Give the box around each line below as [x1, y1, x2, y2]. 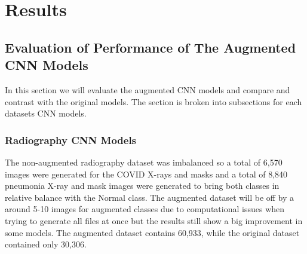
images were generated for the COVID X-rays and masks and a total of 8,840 [5, 167, 288, 180]
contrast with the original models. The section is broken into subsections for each [5, 95, 302, 108]
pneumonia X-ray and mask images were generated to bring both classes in [5, 179, 280, 192]
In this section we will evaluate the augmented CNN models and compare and [5, 83, 290, 96]
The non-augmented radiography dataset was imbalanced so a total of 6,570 [5, 155, 283, 168]
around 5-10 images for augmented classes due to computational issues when [5, 203, 285, 215]
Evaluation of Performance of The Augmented [5, 38, 296, 56]
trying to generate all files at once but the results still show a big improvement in [5, 214, 303, 227]
